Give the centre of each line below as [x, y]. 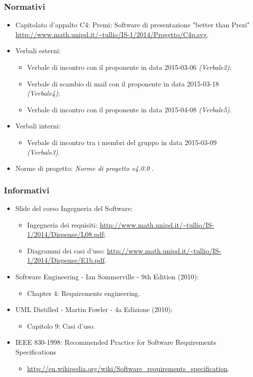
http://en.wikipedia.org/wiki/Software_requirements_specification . [128, 368]
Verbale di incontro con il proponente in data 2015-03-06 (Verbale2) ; [129, 67]
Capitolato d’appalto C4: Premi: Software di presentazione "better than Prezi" [132, 25]
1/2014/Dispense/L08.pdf [65, 234]
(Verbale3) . [43, 152]
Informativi [27, 190]
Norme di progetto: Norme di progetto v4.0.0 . [84, 168]
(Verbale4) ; [43, 93]
